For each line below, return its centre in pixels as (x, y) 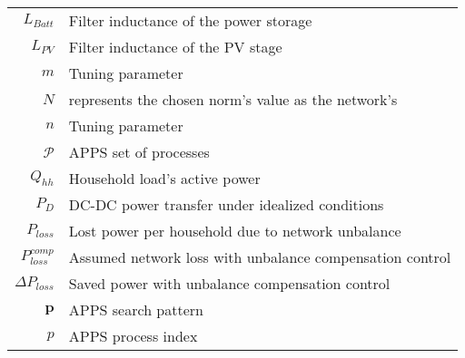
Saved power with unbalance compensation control (229, 283)
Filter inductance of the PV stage (175, 47)
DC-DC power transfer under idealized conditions (226, 204)
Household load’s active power (164, 178)
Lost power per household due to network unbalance (235, 231)
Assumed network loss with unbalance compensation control (260, 257)
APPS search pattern (136, 310)
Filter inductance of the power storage (190, 20)
